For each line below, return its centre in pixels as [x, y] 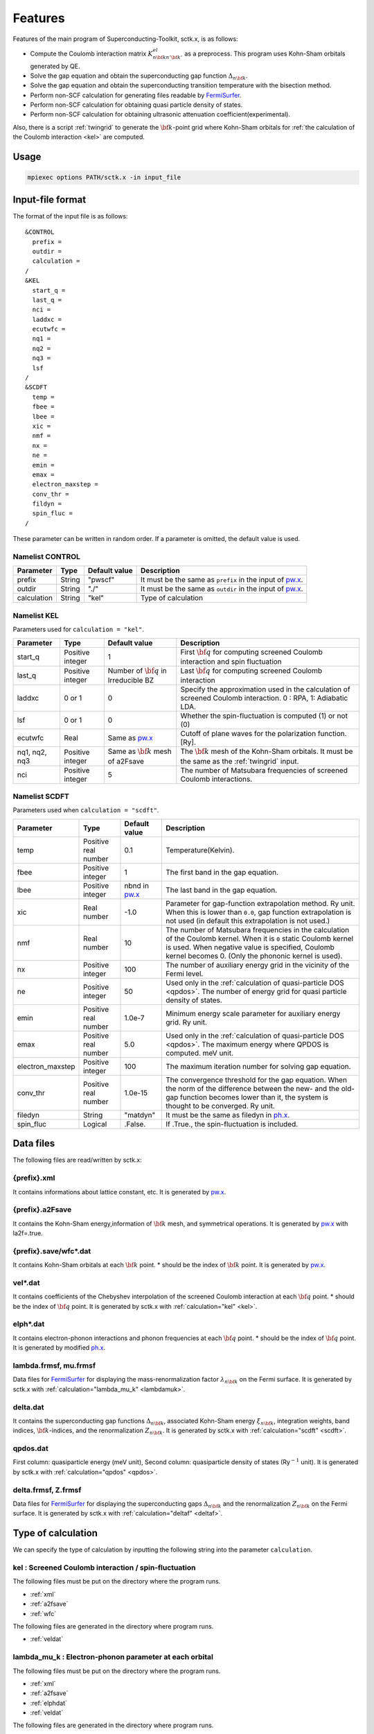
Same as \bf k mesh [140, 751]
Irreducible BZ [131, 680]
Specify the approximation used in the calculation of [265, 689]
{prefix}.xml [34, 1178]
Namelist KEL [36, 615]
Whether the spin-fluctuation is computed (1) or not [264, 716]
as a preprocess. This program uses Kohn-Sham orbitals [265, 53]
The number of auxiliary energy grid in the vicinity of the [258, 965]
